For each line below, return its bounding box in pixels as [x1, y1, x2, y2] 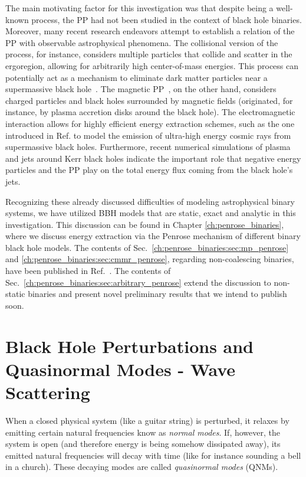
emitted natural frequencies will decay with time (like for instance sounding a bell [5, 449, 301, 461]
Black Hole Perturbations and [5, 334, 254, 358]
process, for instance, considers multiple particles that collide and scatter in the [5, 48, 292, 60]
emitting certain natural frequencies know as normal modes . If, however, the [5, 426, 280, 438]
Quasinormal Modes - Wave [5, 357, 236, 381]
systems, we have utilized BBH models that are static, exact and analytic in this [5, 207, 296, 219]
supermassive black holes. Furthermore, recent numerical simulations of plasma [5, 141, 291, 153]
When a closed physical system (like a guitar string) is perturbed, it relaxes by [5, 414, 289, 426]
